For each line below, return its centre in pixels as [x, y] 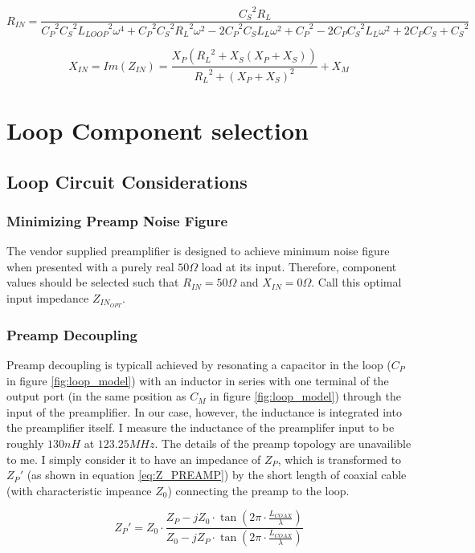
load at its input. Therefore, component [299, 266]
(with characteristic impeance [79, 490]
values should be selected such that [93, 282]
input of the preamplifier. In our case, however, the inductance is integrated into [204, 411]
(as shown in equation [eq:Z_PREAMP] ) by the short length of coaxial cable [217, 475]
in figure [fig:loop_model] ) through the [305, 396]
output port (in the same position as [96, 396]
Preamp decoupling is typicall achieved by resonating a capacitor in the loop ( [199, 364]
